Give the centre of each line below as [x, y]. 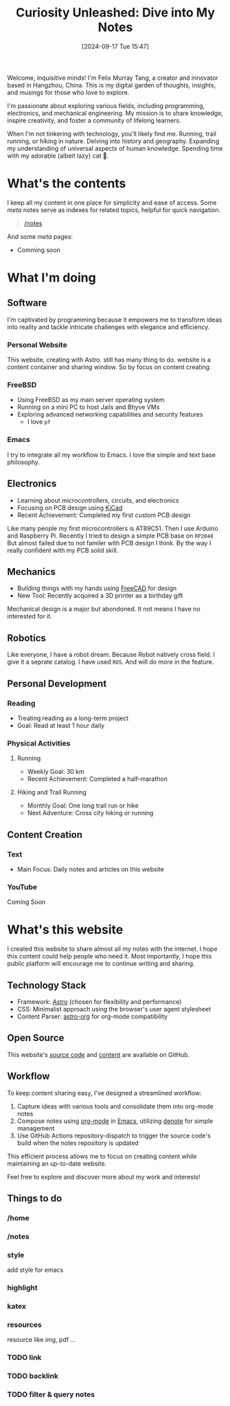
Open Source [36, 1038]
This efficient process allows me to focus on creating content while [102, 1156]
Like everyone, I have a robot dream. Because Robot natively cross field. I [111, 655]
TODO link [24, 1358]
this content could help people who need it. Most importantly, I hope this [110, 956]
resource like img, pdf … [42, 1340]
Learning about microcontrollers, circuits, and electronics [98, 500]
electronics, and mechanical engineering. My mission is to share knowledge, [115, 113]
